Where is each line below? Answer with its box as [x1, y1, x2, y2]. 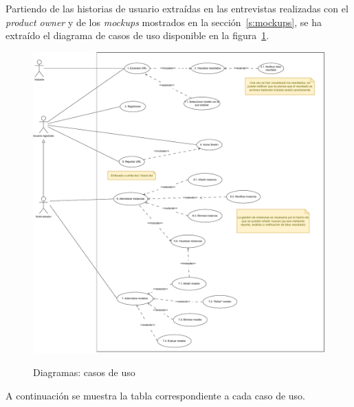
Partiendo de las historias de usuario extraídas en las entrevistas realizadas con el [5, 1, 349, 15]
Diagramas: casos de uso [33, 364, 135, 379]
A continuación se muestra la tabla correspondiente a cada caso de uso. [5, 388, 306, 402]
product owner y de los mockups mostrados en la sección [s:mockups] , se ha [5, 14, 322, 29]
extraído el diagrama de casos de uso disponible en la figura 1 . [5, 28, 269, 43]
